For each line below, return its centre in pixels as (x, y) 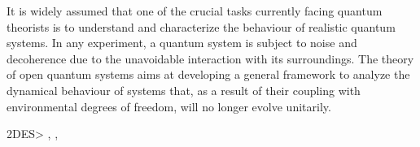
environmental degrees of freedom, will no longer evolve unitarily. (169, 106)
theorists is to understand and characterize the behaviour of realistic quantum (201, 26)
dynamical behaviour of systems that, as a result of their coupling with (184, 90)
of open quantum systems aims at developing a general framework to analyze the (208, 74)
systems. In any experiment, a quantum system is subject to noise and (182, 43)
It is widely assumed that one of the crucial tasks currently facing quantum (195, 11)
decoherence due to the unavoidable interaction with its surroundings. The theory (210, 58)
